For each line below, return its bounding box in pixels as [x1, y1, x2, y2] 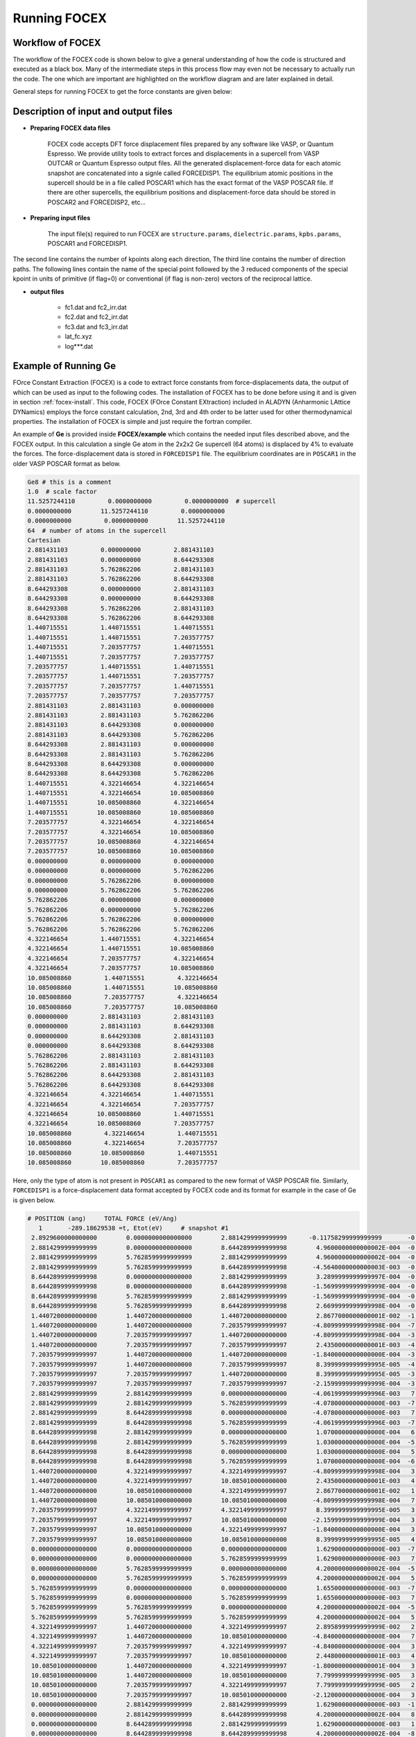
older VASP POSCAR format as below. [12, 459, 121, 468]
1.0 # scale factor [27, 487, 97, 495]
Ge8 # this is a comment [27, 478, 112, 486]
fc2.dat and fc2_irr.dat [64, 313, 128, 321]
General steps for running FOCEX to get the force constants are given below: [12, 88, 232, 96]
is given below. [12, 1196, 55, 1204]
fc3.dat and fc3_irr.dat [64, 322, 128, 331]
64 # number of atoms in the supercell [27, 527, 166, 534]
